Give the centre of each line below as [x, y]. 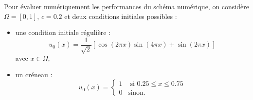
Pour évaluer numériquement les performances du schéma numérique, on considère [126, 6]
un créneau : [34, 74]
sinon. [136, 92]
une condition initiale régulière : [63, 32]
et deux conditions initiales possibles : [121, 16]
